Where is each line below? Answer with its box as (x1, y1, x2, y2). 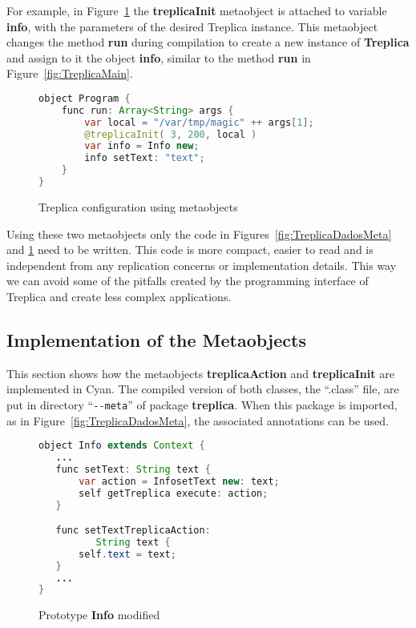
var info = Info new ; (84, 140, 200, 152)
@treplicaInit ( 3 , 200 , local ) (84, 128, 257, 140)
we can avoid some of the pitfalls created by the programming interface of (6, 272, 369, 289)
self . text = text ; (79, 548, 176, 560)
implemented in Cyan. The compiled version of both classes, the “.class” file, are (6, 380, 399, 397)
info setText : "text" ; (84, 152, 205, 164)
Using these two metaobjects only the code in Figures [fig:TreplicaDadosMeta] (6, 225, 392, 242)
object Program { (38, 92, 131, 104)
